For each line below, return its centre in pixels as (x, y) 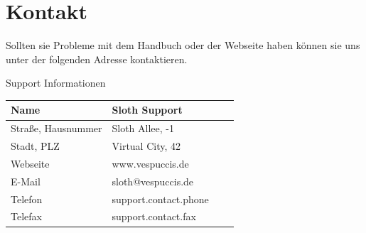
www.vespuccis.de (150, 163)
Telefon (27, 199)
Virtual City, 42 (146, 146)
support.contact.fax (154, 216)
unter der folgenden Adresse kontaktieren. (97, 59)
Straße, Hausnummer (56, 128)
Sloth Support (147, 110)
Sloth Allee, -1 (143, 128)
